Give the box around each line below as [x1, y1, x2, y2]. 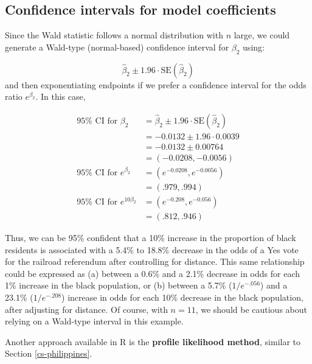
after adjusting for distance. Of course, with [5, 303, 168, 315]
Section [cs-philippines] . [5, 347, 92, 360]
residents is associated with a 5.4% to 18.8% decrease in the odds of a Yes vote [5, 243, 299, 256]
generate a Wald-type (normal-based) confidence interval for [5, 40, 229, 53]
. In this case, [35, 90, 86, 103]
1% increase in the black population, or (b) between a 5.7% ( [5, 279, 232, 292]
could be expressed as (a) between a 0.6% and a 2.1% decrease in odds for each [5, 267, 300, 279]
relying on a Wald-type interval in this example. [5, 315, 184, 327]
